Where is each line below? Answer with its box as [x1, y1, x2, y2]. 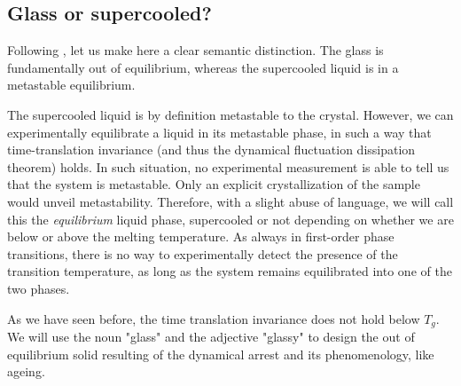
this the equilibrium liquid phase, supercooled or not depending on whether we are [7, 209, 454, 228]
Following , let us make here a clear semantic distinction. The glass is [7, 41, 384, 59]
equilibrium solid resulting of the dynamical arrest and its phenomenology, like [7, 344, 434, 363]
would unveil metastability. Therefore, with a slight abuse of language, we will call [7, 192, 454, 210]
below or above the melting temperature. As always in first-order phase [7, 227, 395, 246]
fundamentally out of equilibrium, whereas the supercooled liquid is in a [7, 58, 399, 76]
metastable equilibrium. [7, 75, 136, 94]
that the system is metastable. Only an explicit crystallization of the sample [7, 175, 420, 193]
